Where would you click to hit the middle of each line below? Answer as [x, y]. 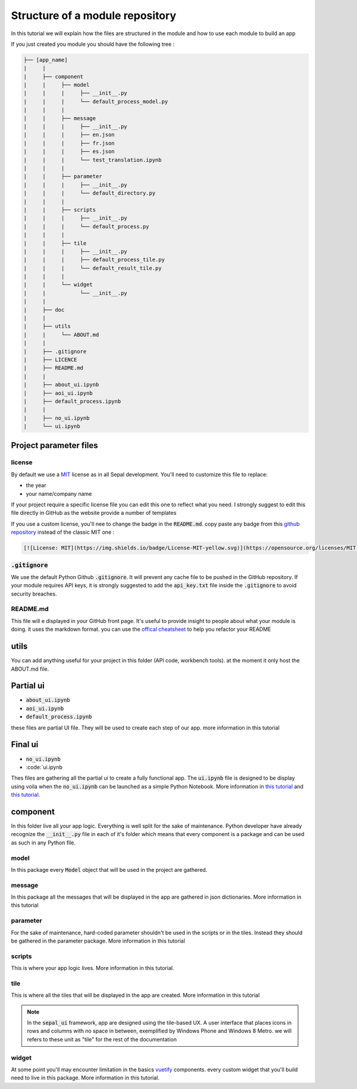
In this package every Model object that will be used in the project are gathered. [109, 869]
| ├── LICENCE [50, 359]
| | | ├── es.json [69, 151]
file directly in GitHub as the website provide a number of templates [94, 513]
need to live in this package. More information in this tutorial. [85, 1078]
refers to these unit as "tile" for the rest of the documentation [102, 1039]
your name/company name [59, 493]
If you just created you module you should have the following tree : [93, 44]
